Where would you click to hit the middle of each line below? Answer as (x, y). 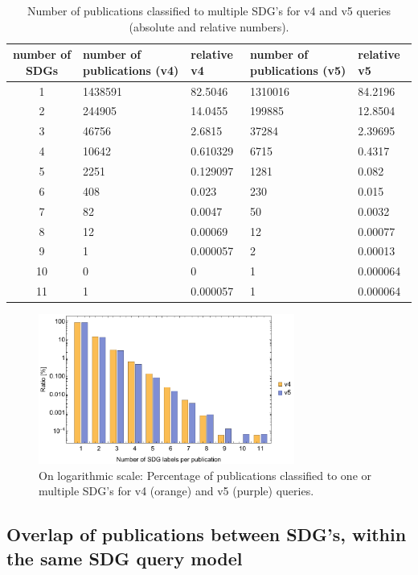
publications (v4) (131, 70)
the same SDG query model (125, 558)
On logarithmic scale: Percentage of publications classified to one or (205, 475)
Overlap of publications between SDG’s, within (207, 534)
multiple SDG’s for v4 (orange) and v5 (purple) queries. (176, 491)
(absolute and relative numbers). (209, 26)
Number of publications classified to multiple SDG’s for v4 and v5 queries (209, 10)
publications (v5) (298, 70)
